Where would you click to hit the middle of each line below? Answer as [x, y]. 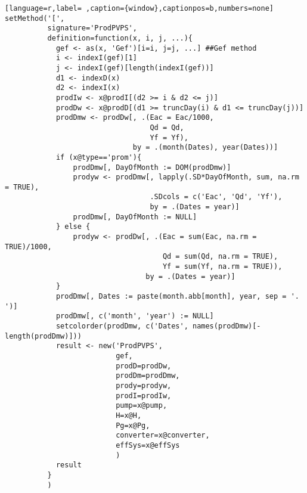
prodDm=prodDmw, [148, 376]
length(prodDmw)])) [43, 336]
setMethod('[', [35, 18]
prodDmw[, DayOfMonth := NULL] [135, 217]
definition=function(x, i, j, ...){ [120, 38]
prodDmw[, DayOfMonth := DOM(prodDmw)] [152, 167]
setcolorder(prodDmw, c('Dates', [122, 326]
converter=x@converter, [163, 435]
